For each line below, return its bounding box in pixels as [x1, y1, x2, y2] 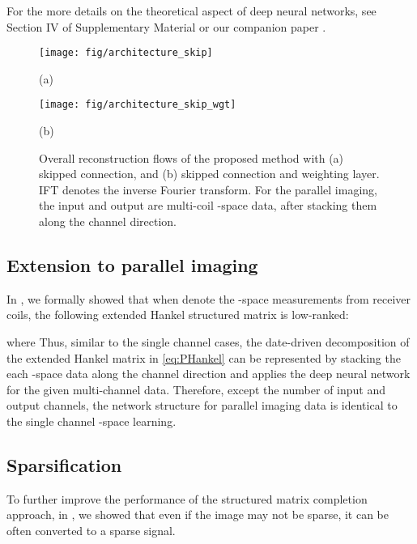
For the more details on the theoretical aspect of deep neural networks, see [6, 2, 377, 19]
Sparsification [6, 453, 122, 477]
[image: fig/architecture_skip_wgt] [39, 99, 236, 111]
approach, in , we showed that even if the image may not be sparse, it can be [6, 506, 389, 523]
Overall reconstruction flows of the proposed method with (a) [39, 149, 344, 166]
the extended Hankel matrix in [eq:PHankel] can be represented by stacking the [6, 349, 401, 366]
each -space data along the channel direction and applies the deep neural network [6, 365, 411, 382]
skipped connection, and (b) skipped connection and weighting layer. [39, 165, 380, 182]
